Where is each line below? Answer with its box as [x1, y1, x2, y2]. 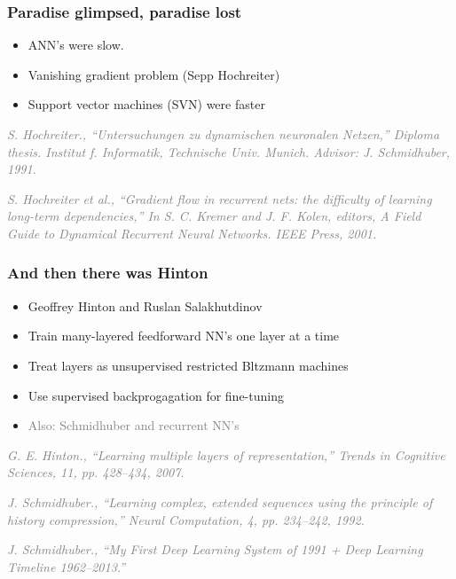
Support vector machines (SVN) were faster [28, 95, 265, 113]
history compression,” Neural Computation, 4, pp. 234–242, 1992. [7, 510, 365, 528]
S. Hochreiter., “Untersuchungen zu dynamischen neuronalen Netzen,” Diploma [7, 125, 440, 143]
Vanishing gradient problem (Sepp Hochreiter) [28, 65, 280, 83]
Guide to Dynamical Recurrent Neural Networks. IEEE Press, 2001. [7, 223, 377, 242]
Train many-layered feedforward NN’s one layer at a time [28, 326, 340, 345]
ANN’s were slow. [28, 35, 124, 54]
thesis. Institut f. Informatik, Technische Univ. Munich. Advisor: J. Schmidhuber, [7, 142, 451, 160]
